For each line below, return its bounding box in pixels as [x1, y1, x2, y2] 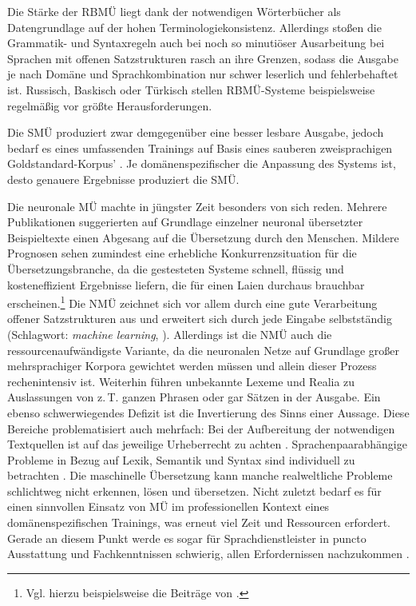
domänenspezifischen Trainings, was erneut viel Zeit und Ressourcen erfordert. [7, 514, 391, 531]
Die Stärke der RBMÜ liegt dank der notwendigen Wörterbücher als [7, 3, 341, 19]
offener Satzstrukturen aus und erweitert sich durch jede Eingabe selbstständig [7, 310, 392, 327]
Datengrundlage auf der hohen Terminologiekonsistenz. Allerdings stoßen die [7, 18, 382, 35]
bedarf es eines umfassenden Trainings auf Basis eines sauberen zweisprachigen [7, 139, 393, 156]
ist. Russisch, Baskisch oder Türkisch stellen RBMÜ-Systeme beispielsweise [7, 81, 375, 98]
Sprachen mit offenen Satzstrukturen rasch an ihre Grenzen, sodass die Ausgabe [7, 50, 399, 66]
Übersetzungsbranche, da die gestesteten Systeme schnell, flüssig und [7, 260, 344, 277]
